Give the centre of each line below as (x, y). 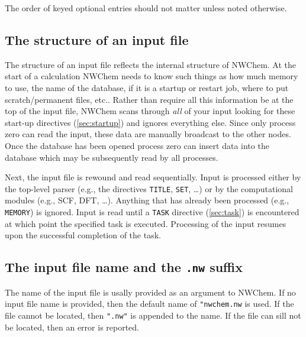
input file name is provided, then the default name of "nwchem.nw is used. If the (149, 304)
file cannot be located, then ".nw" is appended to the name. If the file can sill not (153, 315)
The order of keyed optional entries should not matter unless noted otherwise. (146, 8)
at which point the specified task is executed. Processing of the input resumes (146, 223)
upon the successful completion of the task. (83, 235)
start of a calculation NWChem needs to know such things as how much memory (152, 76)
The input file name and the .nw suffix (124, 267)
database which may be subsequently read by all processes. (112, 157)
